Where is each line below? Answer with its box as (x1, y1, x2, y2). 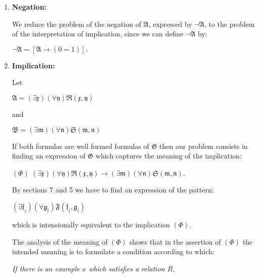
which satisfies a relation (89, 263, 165, 273)
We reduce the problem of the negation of (12, 18, 141, 29)
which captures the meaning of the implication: (96, 150, 242, 161)
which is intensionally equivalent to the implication (12, 219, 170, 229)
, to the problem (204, 18, 255, 29)
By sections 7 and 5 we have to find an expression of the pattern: (12, 184, 214, 195)
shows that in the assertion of (129, 236, 221, 247)
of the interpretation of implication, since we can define (12, 28, 184, 39)
